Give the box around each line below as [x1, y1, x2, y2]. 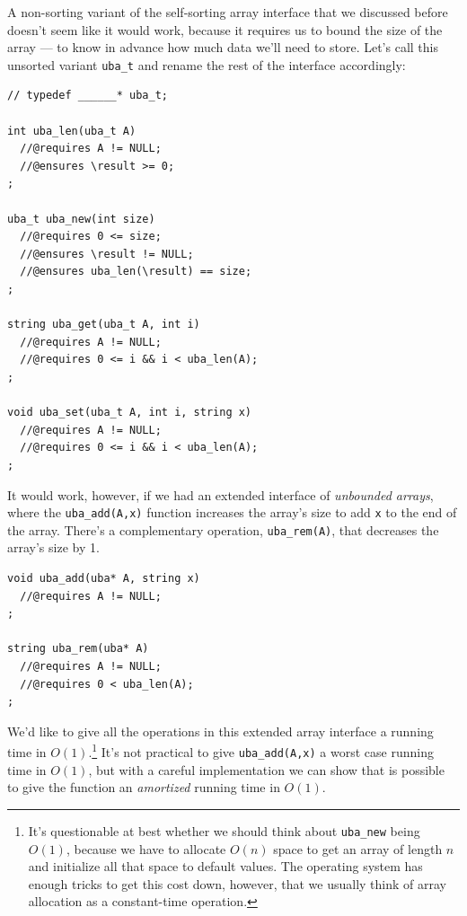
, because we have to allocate [66, 839, 226, 858]
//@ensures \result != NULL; [20, 247, 194, 260]
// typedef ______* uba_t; [7, 89, 168, 102]
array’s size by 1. [7, 538, 100, 557]
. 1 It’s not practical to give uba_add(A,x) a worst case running [88, 740, 434, 761]
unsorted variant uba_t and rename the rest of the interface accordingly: [7, 55, 406, 74]
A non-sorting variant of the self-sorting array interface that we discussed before [7, 3, 448, 21]
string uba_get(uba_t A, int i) [7, 318, 200, 331]
